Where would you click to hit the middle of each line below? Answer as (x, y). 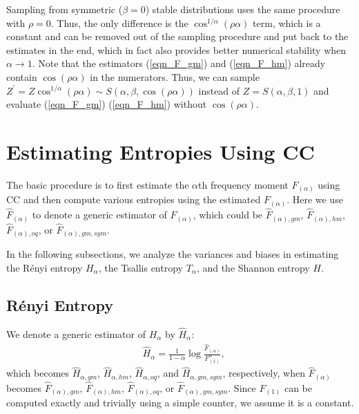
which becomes (38, 373)
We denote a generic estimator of (76, 333)
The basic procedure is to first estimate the (98, 184)
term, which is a (287, 22)
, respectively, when (264, 373)
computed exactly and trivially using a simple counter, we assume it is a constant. (180, 403)
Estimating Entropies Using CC (161, 151)
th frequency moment (243, 184)
